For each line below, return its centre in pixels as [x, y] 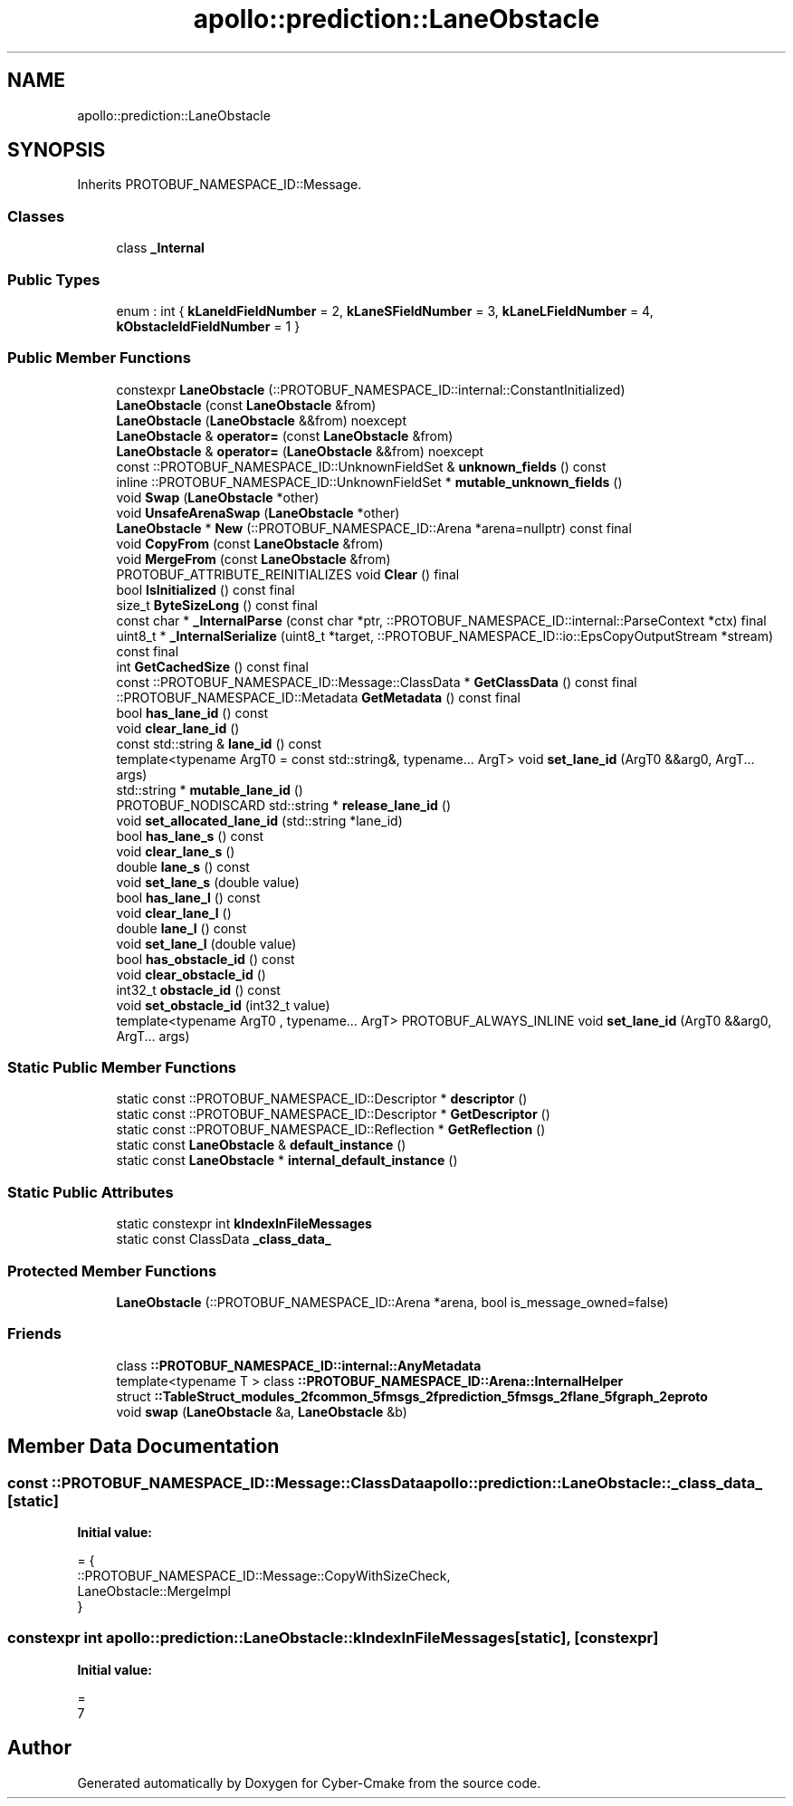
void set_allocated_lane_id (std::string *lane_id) [259, 820]
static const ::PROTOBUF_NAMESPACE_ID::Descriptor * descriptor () [322, 1099]
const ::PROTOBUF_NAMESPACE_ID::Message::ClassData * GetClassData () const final [377, 682]
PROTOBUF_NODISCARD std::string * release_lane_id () [283, 805]
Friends [34, 1334]
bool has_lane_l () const [188, 897]
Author [39, 1748]
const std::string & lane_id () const [219, 743]
